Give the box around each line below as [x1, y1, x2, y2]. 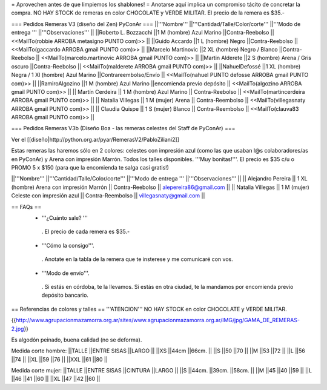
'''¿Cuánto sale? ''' [41, 214, 88, 221]
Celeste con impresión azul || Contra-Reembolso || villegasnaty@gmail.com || [11, 192, 205, 199]
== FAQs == [11, 203, 42, 210]
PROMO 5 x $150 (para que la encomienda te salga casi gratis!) [11, 164, 170, 171]
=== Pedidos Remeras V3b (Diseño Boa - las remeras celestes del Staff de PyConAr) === [11, 125, 236, 132]
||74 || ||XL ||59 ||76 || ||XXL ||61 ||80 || [11, 355, 108, 363]
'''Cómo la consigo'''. [41, 242, 94, 249]
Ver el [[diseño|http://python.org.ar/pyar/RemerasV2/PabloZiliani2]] [11, 136, 180, 143]
